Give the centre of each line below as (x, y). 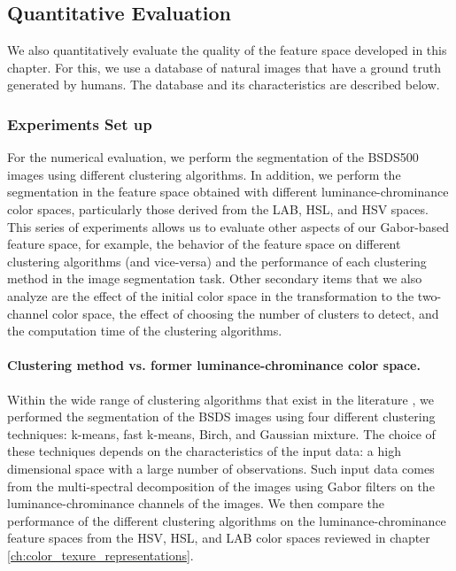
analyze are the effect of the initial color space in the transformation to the (211, 295)
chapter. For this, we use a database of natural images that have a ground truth (224, 67)
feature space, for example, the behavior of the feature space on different (204, 244)
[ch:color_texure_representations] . (100, 555)
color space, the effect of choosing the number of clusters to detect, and (245, 313)
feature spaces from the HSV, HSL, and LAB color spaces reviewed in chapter (219, 538)
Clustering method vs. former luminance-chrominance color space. (214, 365)
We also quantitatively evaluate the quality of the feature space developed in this (227, 50)
